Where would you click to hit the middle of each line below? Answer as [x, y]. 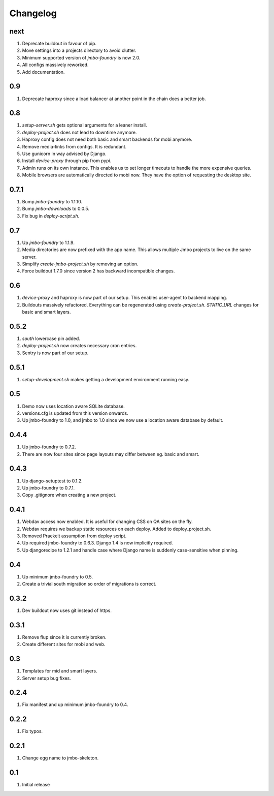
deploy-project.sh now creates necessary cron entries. [79, 346]
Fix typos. [32, 731]
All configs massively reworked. [55, 65]
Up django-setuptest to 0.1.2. [53, 481]
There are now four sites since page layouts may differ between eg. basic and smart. [111, 454]
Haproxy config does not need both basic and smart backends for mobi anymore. [107, 139]
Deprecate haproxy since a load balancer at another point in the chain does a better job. [114, 99]
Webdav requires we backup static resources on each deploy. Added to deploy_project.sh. [117, 529]
